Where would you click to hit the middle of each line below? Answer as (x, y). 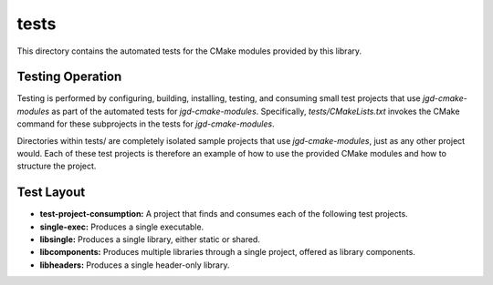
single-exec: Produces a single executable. (122, 227)
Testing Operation (69, 77)
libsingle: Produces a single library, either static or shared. (150, 239)
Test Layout (51, 193)
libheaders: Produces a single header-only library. (135, 265)
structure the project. (57, 166)
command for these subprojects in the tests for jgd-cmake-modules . (146, 124)
